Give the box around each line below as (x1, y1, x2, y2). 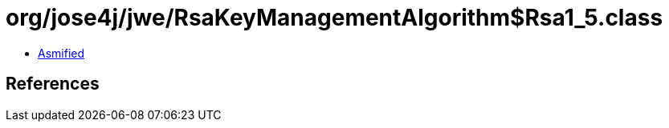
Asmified (38, 46, 85, 60)
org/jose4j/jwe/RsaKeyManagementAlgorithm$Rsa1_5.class (6, 4, 663, 31)
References (6, 74, 100, 94)
